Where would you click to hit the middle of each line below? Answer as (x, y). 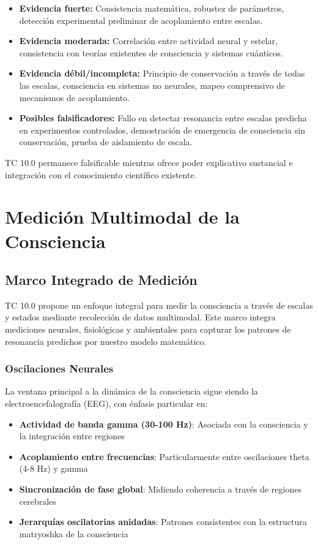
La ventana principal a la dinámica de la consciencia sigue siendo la (131, 391)
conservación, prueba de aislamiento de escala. (106, 142)
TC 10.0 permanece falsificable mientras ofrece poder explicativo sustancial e (149, 162)
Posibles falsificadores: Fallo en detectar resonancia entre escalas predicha (163, 118)
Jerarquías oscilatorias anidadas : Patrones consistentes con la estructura (163, 522)
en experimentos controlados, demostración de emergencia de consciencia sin (162, 130)
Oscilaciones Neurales (59, 368)
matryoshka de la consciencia (74, 533)
